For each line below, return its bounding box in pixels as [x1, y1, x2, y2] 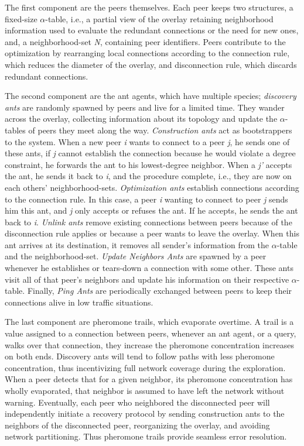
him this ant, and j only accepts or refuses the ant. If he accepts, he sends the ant [5, 204, 298, 217]
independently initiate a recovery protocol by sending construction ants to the [5, 407, 285, 420]
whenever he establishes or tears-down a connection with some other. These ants [5, 262, 293, 274]
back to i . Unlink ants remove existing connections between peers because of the [5, 215, 292, 228]
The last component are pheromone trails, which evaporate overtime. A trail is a [5, 315, 294, 328]
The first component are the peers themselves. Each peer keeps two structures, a [5, 1, 293, 13]
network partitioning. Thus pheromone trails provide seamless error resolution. [5, 430, 287, 442]
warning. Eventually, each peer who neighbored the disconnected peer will [5, 396, 270, 408]
